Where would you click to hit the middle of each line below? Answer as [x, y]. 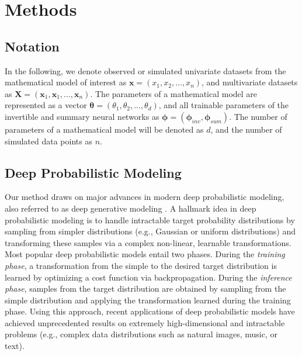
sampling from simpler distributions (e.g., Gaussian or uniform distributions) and [150, 231]
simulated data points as [48, 141]
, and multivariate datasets [250, 82]
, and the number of [246, 129]
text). [15, 346]
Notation [32, 46]
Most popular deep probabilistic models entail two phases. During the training [145, 254]
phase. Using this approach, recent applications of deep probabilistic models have [150, 311]
